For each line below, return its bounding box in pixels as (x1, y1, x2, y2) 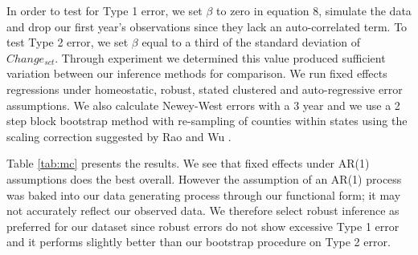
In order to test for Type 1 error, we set (6, 2, 203, 18)
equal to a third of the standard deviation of (141, 34, 361, 51)
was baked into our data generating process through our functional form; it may (6, 186, 401, 203)
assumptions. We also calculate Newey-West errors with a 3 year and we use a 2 (6, 96, 400, 113)
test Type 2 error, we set (6, 34, 129, 51)
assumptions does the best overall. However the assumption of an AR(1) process (6, 170, 402, 187)
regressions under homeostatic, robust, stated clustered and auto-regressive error (6, 80, 403, 97)
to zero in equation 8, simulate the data (216, 2, 412, 18)
